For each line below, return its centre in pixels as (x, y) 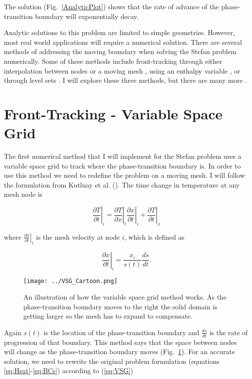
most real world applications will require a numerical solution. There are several (123, 42)
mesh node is (23, 194)
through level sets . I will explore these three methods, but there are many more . (126, 80)
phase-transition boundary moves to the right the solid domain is (120, 306)
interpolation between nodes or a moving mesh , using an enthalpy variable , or (122, 70)
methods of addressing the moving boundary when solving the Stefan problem (120, 51)
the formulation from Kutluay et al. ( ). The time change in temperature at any (122, 184)
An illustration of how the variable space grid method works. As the (125, 297)
